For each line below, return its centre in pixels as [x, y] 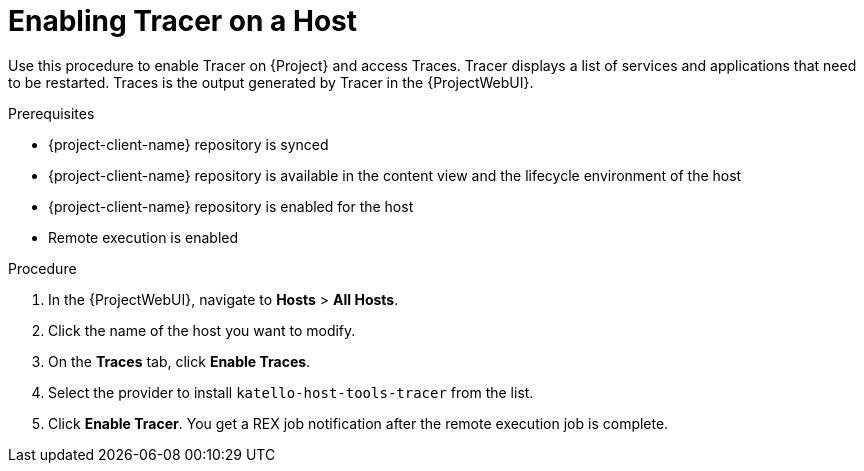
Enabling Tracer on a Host [182, 21]
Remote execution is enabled [143, 237]
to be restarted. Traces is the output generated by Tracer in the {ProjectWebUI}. [271, 82]
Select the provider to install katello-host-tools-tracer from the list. [291, 392]
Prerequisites [51, 113]
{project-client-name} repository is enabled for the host [231, 206]
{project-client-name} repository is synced [188, 144]
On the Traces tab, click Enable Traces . [179, 361]
